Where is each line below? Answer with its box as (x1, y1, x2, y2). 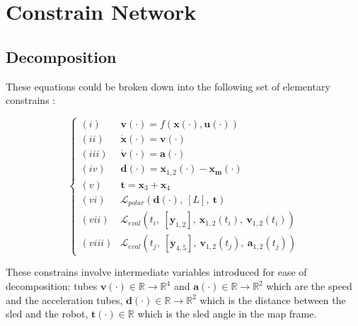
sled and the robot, (6, 306, 88, 321)
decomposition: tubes (6, 279, 98, 293)
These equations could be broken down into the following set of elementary (6, 78, 330, 93)
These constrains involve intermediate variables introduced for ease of (6, 264, 307, 279)
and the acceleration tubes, (6, 292, 123, 307)
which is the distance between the (200, 292, 346, 307)
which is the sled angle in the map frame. (137, 306, 317, 321)
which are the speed (266, 279, 352, 293)
